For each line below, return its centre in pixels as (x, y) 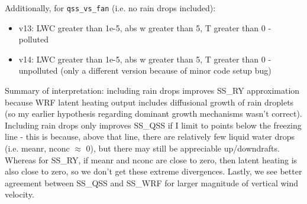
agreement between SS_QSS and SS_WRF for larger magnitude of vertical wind (152, 182)
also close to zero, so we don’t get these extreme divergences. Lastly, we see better (153, 171)
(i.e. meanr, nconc (37, 148)
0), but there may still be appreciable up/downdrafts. (183, 148)
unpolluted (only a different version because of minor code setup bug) (145, 70)
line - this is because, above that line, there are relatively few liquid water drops (150, 136)
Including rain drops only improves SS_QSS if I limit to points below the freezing (153, 125)
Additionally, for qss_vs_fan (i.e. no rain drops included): (110, 8)
